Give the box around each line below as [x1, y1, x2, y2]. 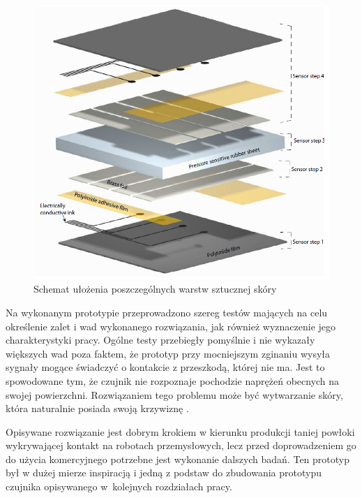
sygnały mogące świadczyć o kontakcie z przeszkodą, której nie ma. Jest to [6, 360, 325, 374]
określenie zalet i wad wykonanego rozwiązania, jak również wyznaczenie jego [6, 318, 336, 333]
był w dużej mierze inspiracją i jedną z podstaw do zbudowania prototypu [6, 465, 322, 480]
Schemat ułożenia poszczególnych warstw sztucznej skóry [33, 281, 277, 296]
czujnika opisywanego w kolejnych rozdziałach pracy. [6, 479, 232, 494]
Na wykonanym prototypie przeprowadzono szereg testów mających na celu [6, 305, 328, 319]
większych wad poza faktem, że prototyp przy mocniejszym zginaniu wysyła [6, 346, 331, 360]
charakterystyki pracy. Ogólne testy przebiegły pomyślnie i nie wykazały [6, 332, 315, 347]
